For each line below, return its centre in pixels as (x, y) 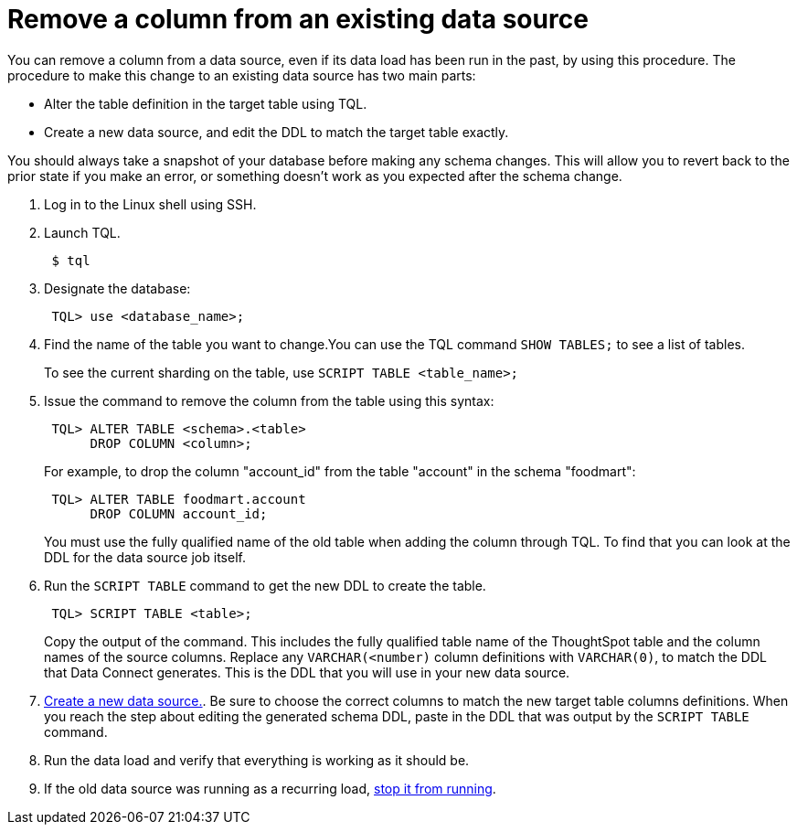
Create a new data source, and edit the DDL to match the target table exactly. (276, 132)
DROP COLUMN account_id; (179, 513)
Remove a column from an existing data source (298, 19)
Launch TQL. (82, 232)
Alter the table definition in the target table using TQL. (206, 103)
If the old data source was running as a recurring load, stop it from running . (270, 788)
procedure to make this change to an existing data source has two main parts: (242, 75)
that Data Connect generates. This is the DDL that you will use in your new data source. (307, 672)
